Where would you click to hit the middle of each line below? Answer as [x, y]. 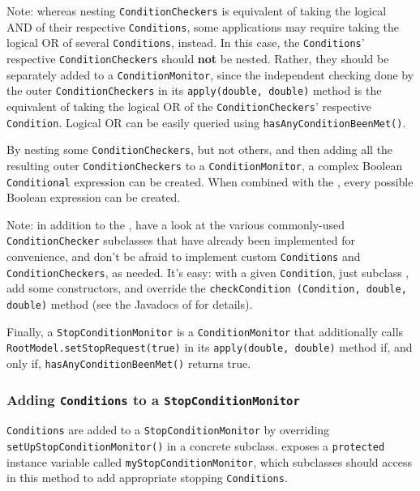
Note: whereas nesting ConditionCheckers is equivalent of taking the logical [197, 11]
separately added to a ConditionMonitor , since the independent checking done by [210, 74]
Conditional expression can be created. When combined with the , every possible [210, 181]
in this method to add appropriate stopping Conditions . [147, 478]
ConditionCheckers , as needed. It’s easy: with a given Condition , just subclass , [208, 272]
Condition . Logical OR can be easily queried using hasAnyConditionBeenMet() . [206, 122]
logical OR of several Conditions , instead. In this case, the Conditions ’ [186, 43]
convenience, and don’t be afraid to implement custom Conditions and [184, 256]
